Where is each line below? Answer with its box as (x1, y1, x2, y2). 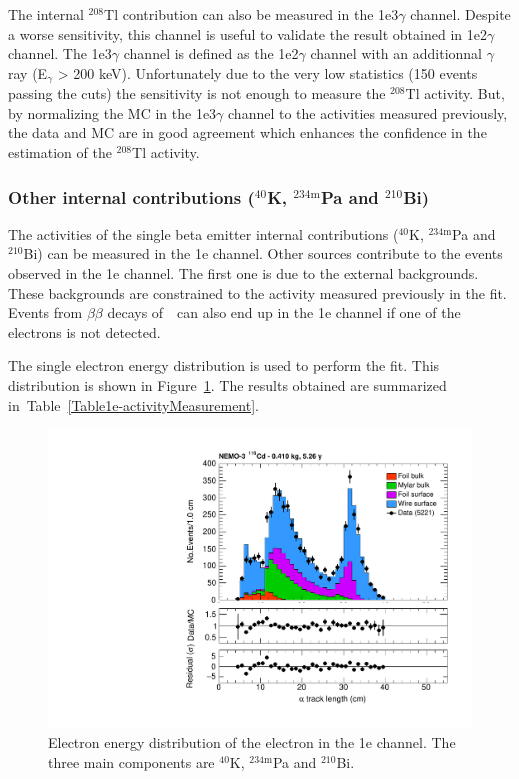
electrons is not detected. (8, 321, 161, 342)
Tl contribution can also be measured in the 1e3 (104, 4, 399, 24)
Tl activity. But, (405, 83, 505, 104)
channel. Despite (410, 4, 511, 24)
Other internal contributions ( (8, 184, 255, 209)
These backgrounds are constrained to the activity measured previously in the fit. (8, 282, 507, 303)
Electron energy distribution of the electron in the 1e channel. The (48, 732, 456, 753)
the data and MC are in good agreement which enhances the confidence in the (8, 122, 487, 143)
